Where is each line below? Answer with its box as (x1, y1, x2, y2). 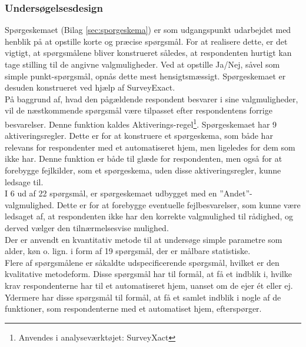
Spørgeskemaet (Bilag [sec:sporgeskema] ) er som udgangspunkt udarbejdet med (5, 24, 291, 36)
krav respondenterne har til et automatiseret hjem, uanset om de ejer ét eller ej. (5, 279, 293, 291)
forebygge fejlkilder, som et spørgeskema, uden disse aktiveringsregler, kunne (5, 164, 281, 176)
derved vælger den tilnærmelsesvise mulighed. (5, 221, 169, 233)
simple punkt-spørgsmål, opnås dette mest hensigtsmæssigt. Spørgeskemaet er (5, 69, 286, 82)
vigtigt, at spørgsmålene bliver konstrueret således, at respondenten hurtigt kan (5, 46, 292, 59)
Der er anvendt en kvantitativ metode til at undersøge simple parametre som (5, 233, 282, 245)
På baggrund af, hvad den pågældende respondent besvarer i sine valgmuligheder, (5, 92, 298, 105)
